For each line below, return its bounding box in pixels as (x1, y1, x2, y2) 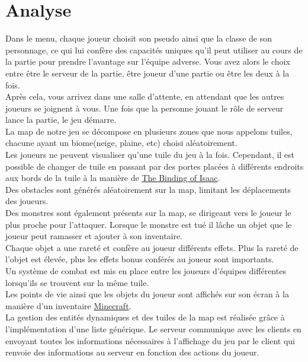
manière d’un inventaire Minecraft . (5, 299, 131, 312)
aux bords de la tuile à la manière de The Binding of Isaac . (5, 172, 220, 184)
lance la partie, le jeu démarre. (5, 113, 117, 126)
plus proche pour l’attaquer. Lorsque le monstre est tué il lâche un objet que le (5, 218, 292, 230)
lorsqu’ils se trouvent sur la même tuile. (5, 276, 149, 288)
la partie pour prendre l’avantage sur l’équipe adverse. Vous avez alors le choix (5, 55, 290, 68)
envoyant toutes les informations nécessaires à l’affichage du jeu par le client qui (5, 334, 295, 347)
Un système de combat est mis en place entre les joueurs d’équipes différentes (5, 265, 286, 277)
